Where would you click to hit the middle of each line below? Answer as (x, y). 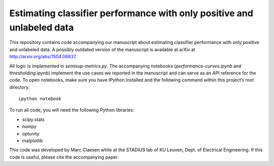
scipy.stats (33, 119)
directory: (20, 87)
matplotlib (32, 141)
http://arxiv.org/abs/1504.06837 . (43, 57)
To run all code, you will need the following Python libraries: (72, 110)
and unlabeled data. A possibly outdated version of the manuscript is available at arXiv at (102, 49)
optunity (31, 134)
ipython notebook (40, 99)
